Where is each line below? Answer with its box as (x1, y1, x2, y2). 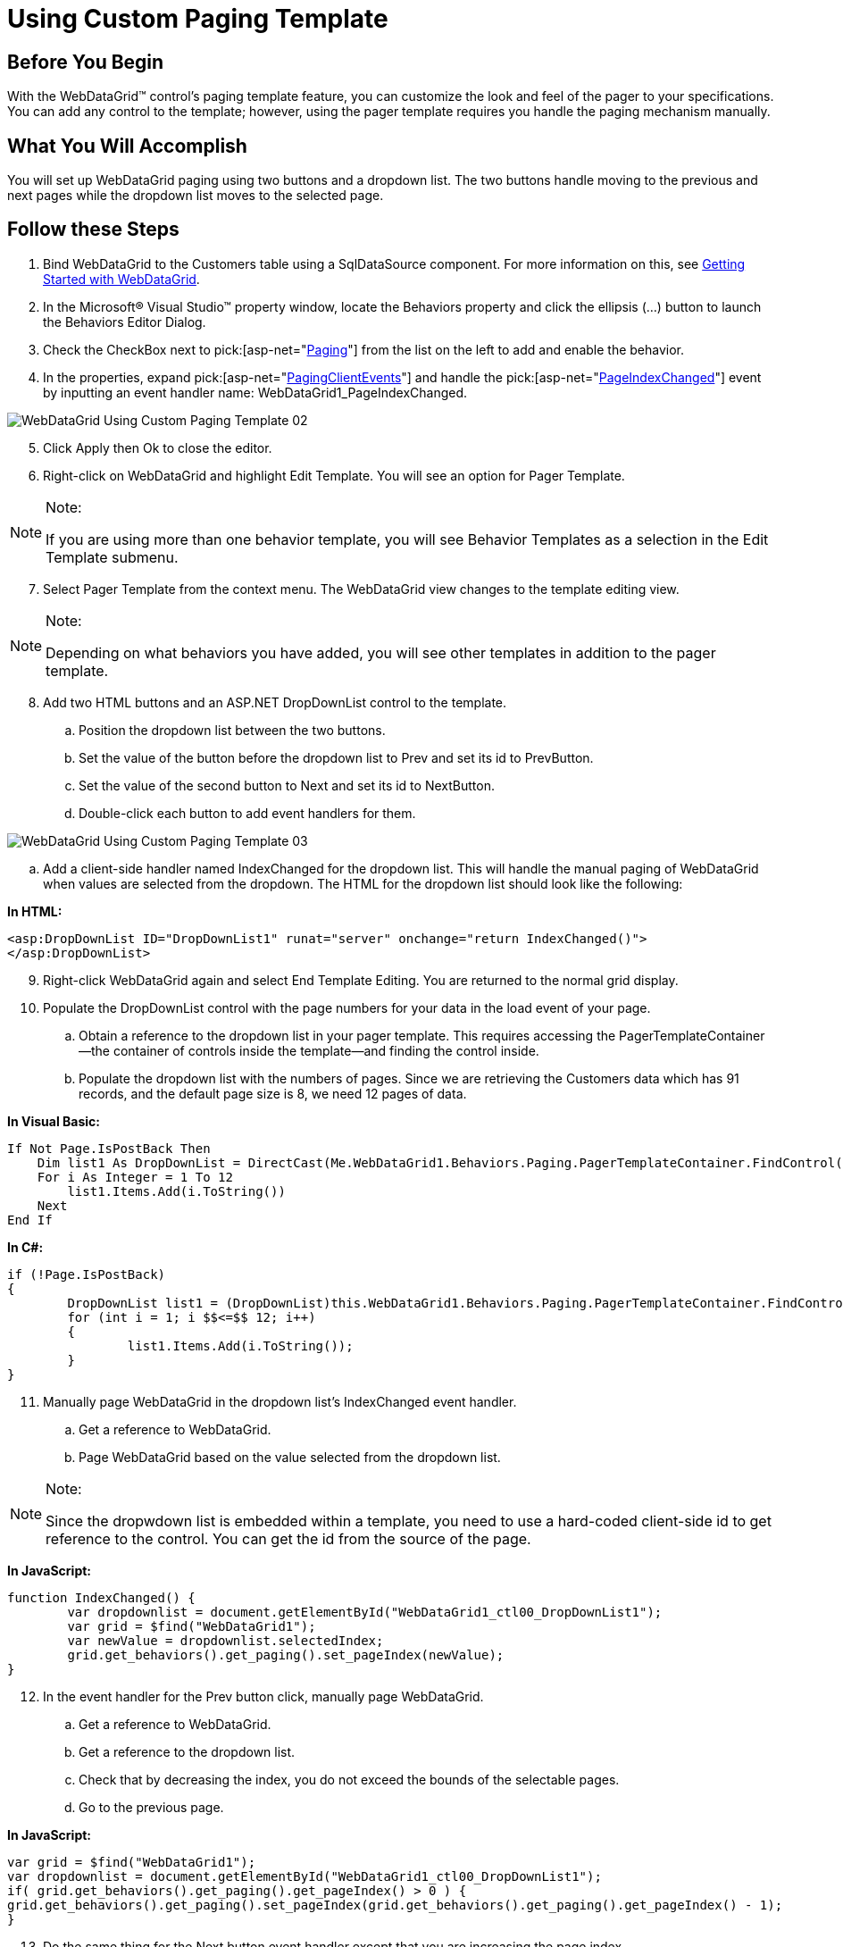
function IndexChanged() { (7, 1590, 196, 1605)
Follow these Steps (7, 218, 179, 241)
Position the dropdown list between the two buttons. (79, 722, 386, 738)
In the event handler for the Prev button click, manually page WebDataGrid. (43, 1688, 484, 1704)
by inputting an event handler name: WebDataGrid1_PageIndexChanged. (43, 384, 468, 400)
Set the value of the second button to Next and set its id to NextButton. (79, 777, 495, 793)
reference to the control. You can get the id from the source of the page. (46, 1529, 531, 1548)
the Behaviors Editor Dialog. (43, 313, 206, 330)
